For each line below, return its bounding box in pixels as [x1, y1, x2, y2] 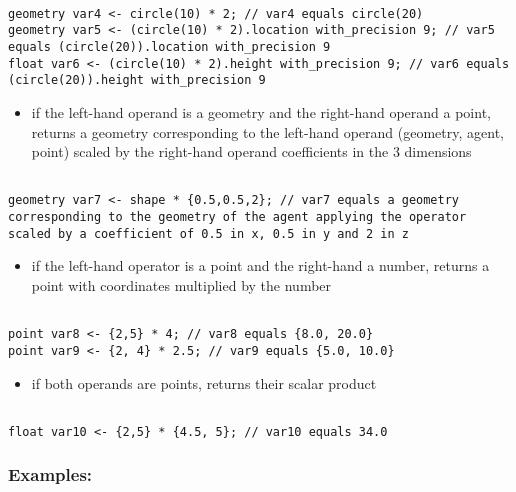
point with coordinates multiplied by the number [31, 274, 332, 295]
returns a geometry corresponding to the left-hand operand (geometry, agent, [31, 121, 504, 142]
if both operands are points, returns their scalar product [31, 372, 377, 393]
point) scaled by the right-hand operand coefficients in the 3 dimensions [31, 141, 472, 162]
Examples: [8, 462, 93, 487]
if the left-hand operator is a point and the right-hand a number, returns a [31, 255, 490, 276]
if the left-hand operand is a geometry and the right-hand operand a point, [31, 101, 491, 122]
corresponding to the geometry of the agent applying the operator [8, 210, 467, 225]
